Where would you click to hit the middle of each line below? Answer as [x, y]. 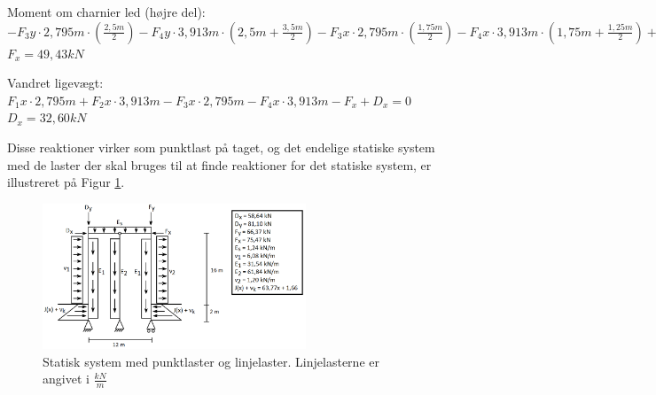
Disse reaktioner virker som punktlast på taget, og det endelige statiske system [221, 147]
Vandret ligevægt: [55, 83]
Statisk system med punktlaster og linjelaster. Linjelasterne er [211, 361]
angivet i [66, 379]
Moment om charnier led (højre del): [106, 12]
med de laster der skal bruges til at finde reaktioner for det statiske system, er [219, 164]
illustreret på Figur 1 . [66, 182]
